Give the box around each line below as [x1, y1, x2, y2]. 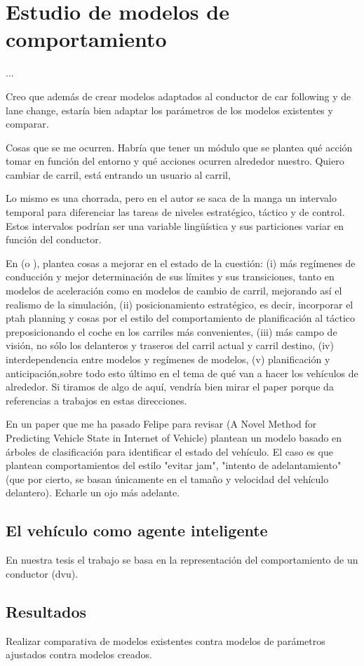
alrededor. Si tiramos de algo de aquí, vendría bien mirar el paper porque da [6, 379, 334, 394]
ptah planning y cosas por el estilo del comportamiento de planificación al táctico [6, 311, 356, 325]
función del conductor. [6, 232, 102, 247]
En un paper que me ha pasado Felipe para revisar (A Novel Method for [6, 416, 317, 431]
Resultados [6, 600, 86, 622]
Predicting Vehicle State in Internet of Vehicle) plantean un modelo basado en [6, 430, 342, 444]
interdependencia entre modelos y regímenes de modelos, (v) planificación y [6, 352, 330, 366]
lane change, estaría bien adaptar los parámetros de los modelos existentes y [6, 102, 333, 117]
